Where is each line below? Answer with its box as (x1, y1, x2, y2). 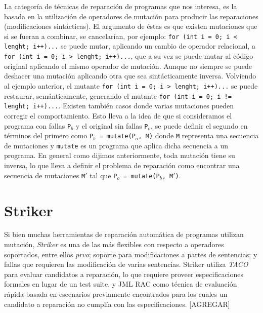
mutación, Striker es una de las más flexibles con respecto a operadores (4, 239, 224, 250)
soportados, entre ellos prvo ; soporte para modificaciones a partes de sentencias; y (4, 249, 257, 259)
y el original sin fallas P (75, 120, 148, 131)
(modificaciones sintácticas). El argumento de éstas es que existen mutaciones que (4, 21, 257, 31)
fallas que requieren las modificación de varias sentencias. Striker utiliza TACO (4, 259, 248, 269)
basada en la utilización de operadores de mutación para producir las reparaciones (4, 11, 258, 21)
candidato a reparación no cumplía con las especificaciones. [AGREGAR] (4, 298, 230, 309)
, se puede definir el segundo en (151, 120, 248, 131)
